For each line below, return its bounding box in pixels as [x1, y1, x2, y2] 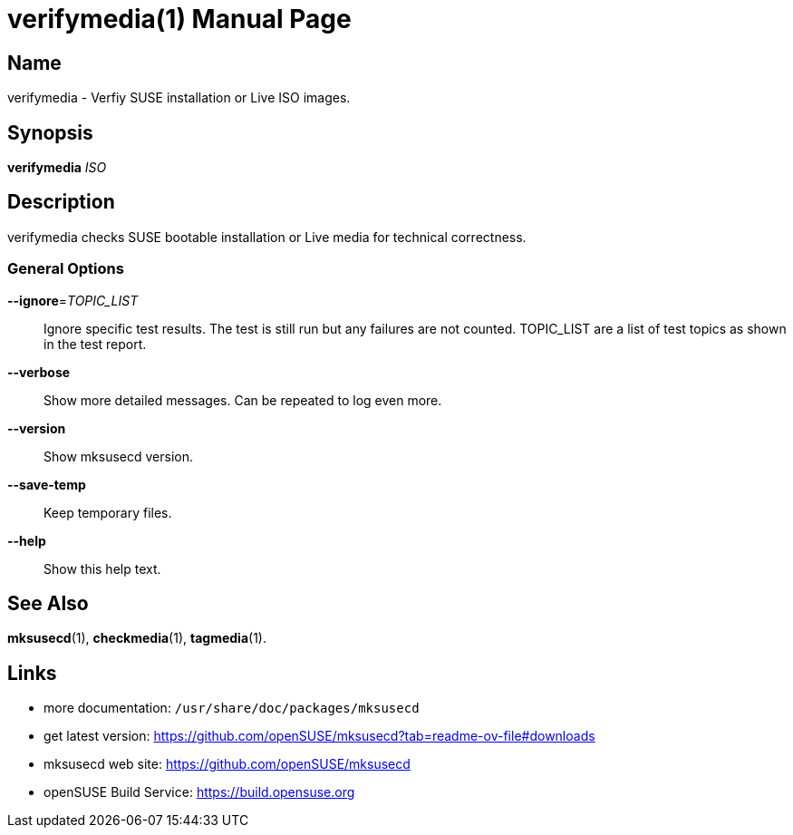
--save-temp [7, 476, 86, 492]
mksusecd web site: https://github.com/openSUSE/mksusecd [44, 756, 411, 772]
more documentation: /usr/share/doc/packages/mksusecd [44, 700, 420, 716]
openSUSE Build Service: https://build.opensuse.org [44, 784, 355, 801]
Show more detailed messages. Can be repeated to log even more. [44, 392, 442, 408]
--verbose [7, 364, 71, 380]
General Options [7, 259, 124, 278]
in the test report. [44, 335, 147, 352]
